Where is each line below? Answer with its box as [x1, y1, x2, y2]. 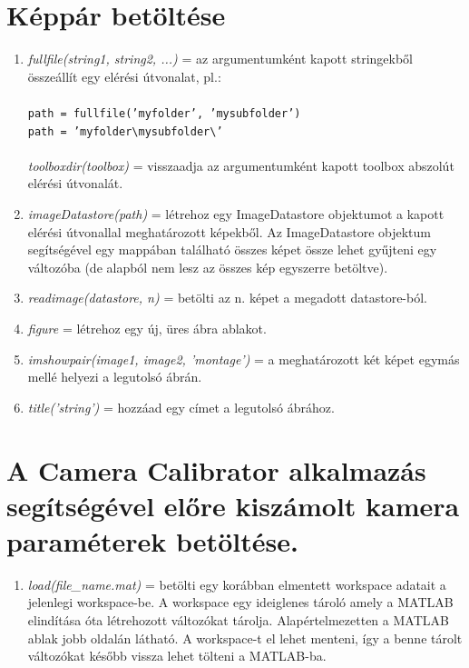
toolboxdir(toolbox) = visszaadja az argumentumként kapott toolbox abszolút [27, 155, 454, 174]
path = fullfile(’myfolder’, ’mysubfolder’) [27, 106, 301, 120]
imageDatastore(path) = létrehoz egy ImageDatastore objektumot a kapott [27, 204, 445, 223]
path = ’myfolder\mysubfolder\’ [27, 125, 223, 138]
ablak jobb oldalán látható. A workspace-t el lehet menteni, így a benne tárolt [27, 628, 463, 647]
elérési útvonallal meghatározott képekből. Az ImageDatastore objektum [27, 222, 431, 241]
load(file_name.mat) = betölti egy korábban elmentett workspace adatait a [27, 574, 446, 593]
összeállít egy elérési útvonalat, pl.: [27, 66, 221, 85]
